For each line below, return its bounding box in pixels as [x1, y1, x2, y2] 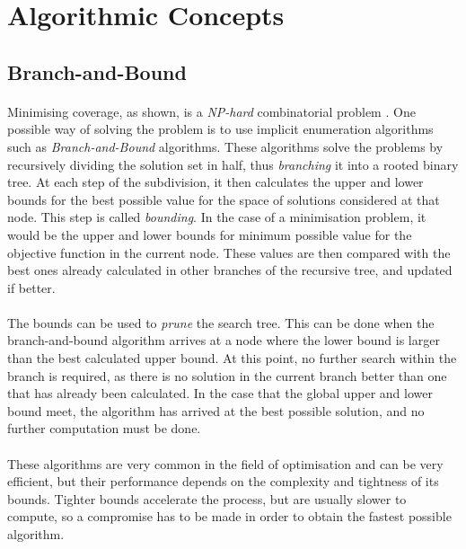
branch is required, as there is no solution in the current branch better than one [7, 366, 447, 385]
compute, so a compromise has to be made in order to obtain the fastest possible [7, 507, 452, 526]
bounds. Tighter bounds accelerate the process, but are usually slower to [7, 489, 407, 508]
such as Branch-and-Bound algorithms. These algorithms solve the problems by [7, 137, 444, 155]
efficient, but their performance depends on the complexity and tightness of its [7, 472, 439, 491]
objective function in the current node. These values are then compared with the [7, 243, 451, 261]
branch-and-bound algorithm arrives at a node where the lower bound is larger [7, 331, 440, 350]
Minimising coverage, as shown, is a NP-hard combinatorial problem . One [7, 102, 416, 120]
